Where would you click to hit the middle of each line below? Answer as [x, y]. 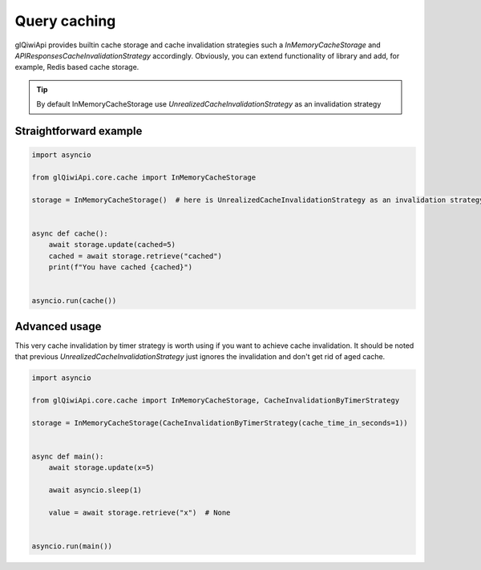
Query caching [65, 21]
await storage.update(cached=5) [112, 245]
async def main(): [68, 456]
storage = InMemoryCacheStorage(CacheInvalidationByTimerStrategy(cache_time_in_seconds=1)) [220, 422]
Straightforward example [79, 131]
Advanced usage [58, 326]
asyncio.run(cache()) [74, 301]
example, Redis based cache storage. [77, 67]
